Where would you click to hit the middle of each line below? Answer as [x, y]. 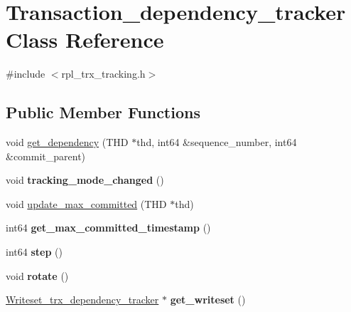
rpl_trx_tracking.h [103, 74]
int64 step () [34, 252]
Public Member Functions [103, 112]
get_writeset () [208, 300]
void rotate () [37, 275]
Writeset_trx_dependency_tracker [82, 300]
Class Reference [85, 40]
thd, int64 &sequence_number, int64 [217, 142]
